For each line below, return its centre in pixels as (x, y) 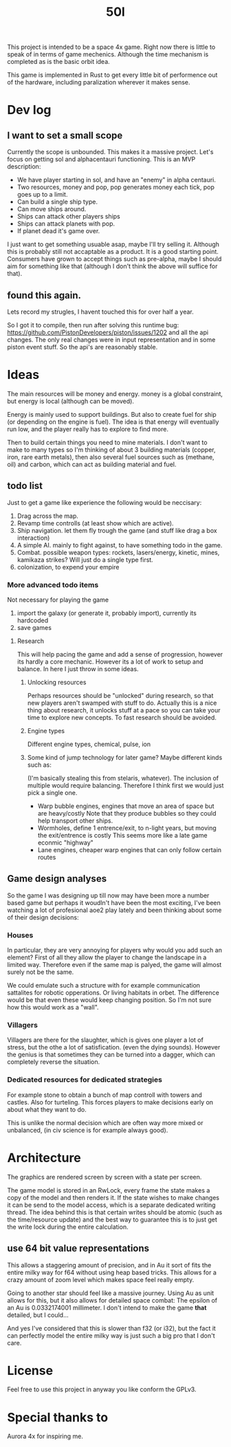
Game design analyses (57, 879)
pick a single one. (52, 793)
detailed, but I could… (38, 1315)
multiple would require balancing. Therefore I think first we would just (125, 785)
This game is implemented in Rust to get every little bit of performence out (112, 75)
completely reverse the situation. (54, 1062)
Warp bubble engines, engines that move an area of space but (126, 806)
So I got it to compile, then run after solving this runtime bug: (93, 325)
